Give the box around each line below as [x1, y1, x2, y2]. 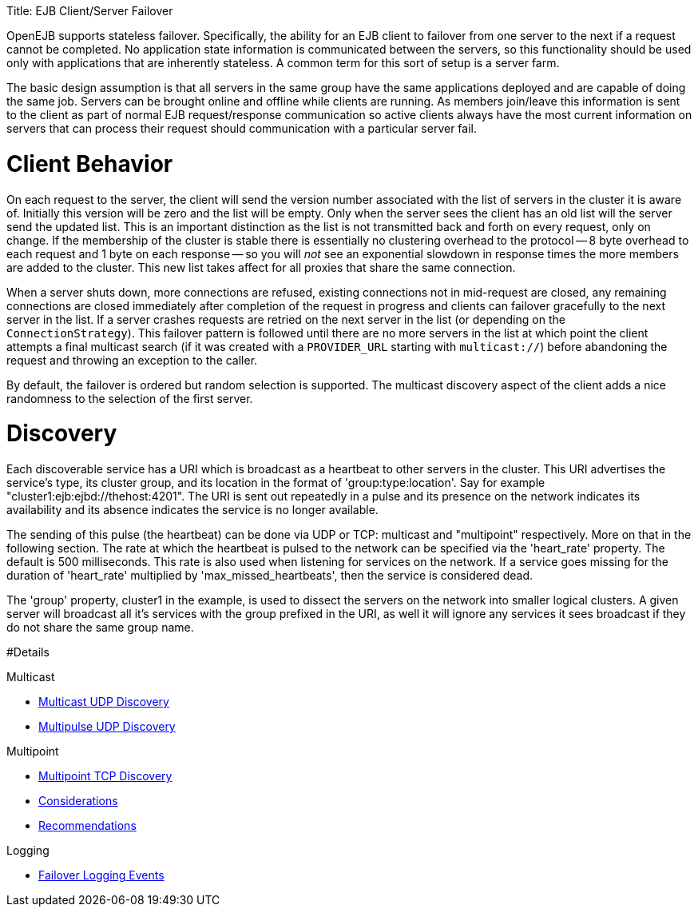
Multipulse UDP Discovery [38, 720, 176, 733]
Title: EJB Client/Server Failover [6, 4, 173, 18]
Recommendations [38, 819, 137, 832]
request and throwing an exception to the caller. [6, 353, 258, 367]
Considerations [38, 794, 118, 807]
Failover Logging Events [38, 868, 165, 882]
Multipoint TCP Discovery [38, 769, 173, 783]
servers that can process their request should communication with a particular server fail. [6, 122, 477, 135]
